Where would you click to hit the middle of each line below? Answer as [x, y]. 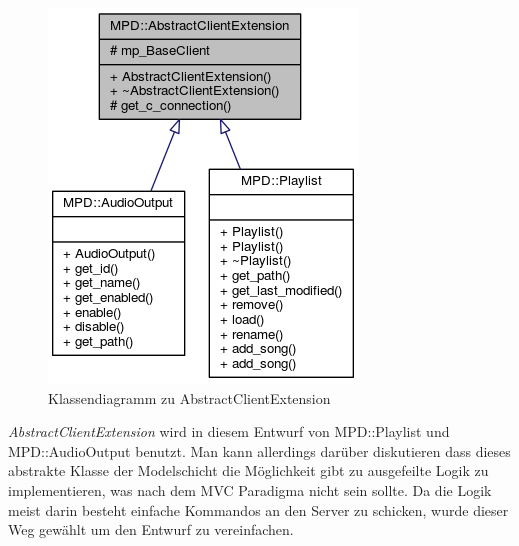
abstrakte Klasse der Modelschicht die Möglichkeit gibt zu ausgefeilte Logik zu [248, 470]
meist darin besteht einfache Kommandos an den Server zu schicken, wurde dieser [258, 509]
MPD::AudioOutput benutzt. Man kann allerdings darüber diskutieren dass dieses [259, 450]
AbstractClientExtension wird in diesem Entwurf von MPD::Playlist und [229, 431]
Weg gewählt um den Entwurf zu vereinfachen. [151, 529]
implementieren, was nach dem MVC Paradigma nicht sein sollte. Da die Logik [250, 489]
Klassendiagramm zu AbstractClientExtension [189, 397]
